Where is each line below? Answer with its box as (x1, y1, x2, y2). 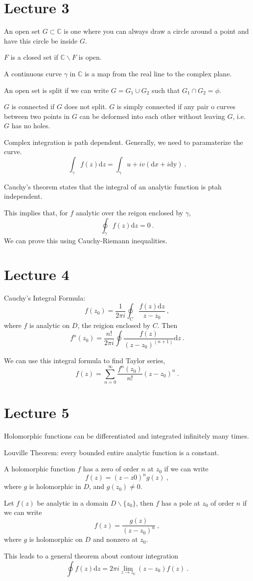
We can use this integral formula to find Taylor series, (4, 355, 165, 365)
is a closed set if (10, 52, 58, 62)
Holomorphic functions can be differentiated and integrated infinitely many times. (4, 430, 249, 441)
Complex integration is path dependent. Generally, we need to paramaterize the (4, 137, 243, 147)
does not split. (64, 101, 107, 112)
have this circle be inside (4, 35, 78, 46)
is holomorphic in (29, 481, 81, 491)
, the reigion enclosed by (77, 320, 151, 330)
